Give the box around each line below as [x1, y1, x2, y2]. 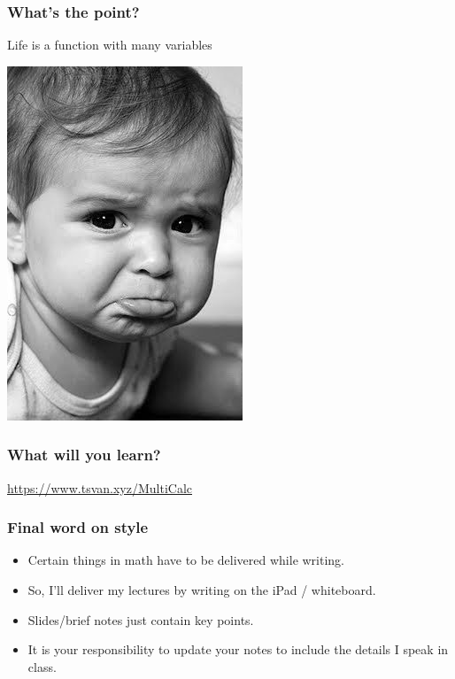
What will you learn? [7, 444, 161, 466]
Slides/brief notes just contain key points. [27, 610, 254, 629]
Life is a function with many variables [7, 35, 212, 54]
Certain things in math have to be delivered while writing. [27, 551, 345, 569]
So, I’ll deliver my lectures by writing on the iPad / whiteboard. [27, 581, 376, 599]
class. [27, 657, 57, 675]
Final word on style [7, 516, 149, 538]
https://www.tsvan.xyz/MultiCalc [7, 478, 193, 497]
